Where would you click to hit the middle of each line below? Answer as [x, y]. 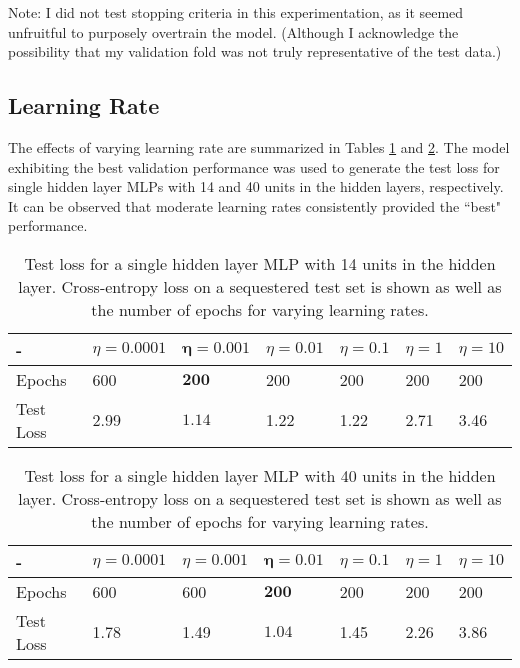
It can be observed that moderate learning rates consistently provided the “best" [255, 205]
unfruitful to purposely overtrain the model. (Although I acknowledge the [233, 31]
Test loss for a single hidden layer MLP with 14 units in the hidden [260, 263]
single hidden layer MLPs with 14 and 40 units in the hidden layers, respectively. [256, 186]
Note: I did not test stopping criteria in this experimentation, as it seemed [236, 12]
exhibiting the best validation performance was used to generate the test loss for [254, 166]
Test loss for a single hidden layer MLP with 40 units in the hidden [260, 475]
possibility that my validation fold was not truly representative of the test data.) [255, 51]
